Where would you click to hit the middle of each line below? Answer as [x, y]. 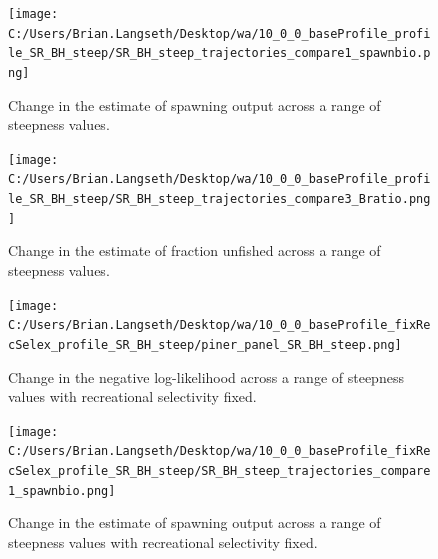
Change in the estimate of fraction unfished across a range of [194, 250]
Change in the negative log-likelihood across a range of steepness [206, 376]
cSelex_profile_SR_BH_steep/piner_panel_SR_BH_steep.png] [205, 344]
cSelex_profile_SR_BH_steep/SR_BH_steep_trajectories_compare [219, 471]
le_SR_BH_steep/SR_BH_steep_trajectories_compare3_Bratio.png [219, 199]
